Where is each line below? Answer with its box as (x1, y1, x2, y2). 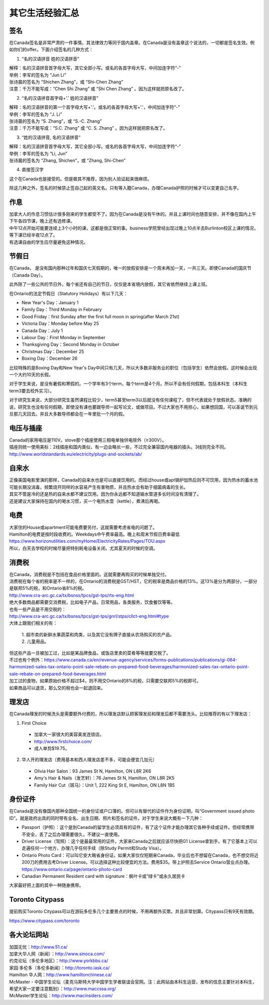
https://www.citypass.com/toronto (9, 918, 80, 924)
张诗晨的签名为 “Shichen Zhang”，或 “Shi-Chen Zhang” (9, 79, 124, 85)
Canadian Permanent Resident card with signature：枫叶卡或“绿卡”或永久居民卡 (21, 873, 185, 879)
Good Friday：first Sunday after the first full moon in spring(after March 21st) (21, 313, 180, 319)
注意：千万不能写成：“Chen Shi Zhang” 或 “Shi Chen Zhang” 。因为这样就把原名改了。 (9, 86, 187, 92)
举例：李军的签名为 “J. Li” (9, 111, 62, 117)
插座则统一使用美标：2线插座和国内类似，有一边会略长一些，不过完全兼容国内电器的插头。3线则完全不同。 (9, 444, 229, 450)
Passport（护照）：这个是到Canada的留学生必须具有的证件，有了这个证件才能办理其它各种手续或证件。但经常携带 (21, 824, 255, 830)
